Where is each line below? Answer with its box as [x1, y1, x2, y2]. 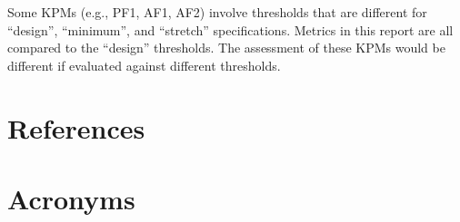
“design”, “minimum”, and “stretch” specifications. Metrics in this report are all [7, 20, 454, 39]
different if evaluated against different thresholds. [7, 55, 281, 74]
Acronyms [7, 179, 135, 217]
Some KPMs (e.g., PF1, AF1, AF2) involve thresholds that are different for [7, 3, 427, 21]
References [7, 109, 145, 146]
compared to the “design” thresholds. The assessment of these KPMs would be [7, 38, 445, 57]
